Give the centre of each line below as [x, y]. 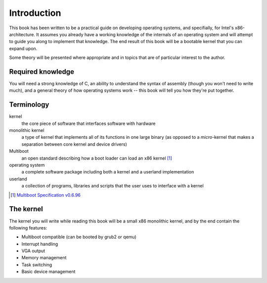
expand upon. [23, 48]
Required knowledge [42, 72]
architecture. [22, 34]
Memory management [44, 258]
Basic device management [48, 272]
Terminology [29, 105]
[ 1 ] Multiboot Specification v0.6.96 [46, 195]
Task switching [37, 265]
